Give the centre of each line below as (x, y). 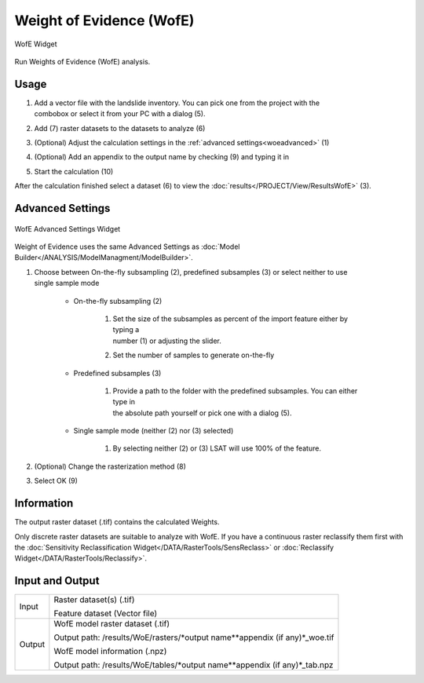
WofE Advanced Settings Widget (68, 228)
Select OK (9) (56, 481)
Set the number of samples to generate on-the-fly (194, 355)
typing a (126, 330)
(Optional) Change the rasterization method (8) (110, 466)
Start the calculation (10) (74, 171)
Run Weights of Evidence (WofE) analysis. (82, 61)
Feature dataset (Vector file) (106, 614)
